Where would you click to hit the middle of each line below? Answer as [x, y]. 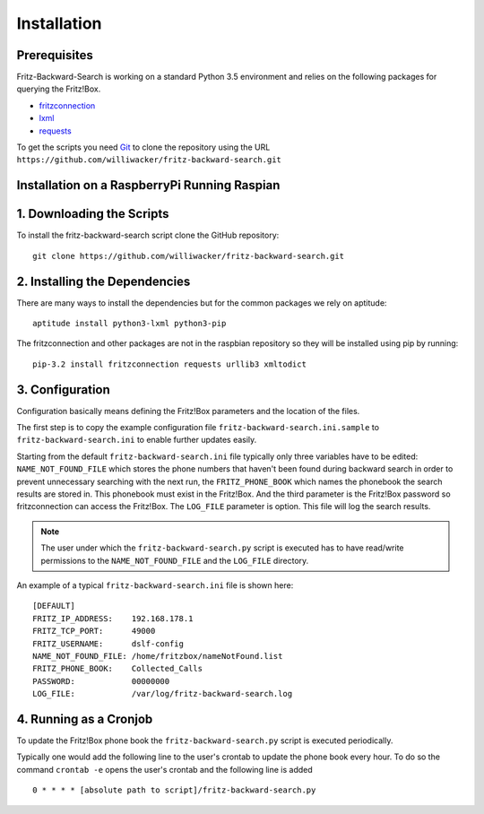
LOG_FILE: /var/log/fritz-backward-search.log [163, 694]
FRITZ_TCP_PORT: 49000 [94, 631]
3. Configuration [64, 390]
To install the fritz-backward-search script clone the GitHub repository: [148, 235]
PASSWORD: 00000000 [101, 681]
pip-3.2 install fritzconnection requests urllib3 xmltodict [169, 364]
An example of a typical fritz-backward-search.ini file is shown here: [155, 585]
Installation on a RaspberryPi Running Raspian [148, 185]
